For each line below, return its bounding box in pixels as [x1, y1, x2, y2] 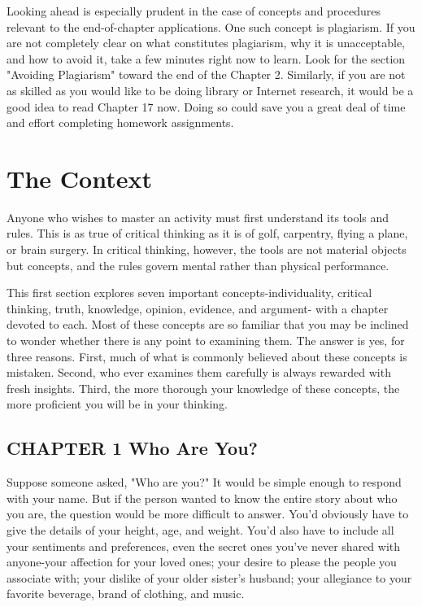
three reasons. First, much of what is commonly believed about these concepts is [7, 347, 407, 365]
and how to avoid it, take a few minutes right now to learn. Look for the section [7, 50, 406, 67]
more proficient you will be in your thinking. [7, 395, 228, 413]
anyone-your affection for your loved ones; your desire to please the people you [7, 553, 397, 570]
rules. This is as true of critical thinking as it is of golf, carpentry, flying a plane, [7, 225, 408, 242]
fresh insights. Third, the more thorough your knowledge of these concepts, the [7, 379, 400, 396]
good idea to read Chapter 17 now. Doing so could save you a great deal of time [7, 98, 406, 115]
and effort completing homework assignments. [7, 114, 234, 131]
